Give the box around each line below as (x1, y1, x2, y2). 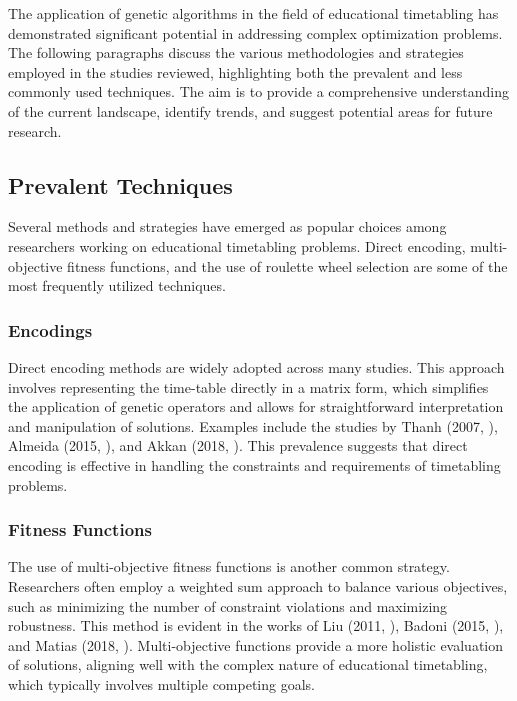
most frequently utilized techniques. (8, 275, 226, 296)
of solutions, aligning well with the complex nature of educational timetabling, (8, 654, 488, 675)
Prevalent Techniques (8, 169, 233, 200)
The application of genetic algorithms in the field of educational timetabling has (8, 3, 499, 23)
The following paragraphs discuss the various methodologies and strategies (8, 42, 464, 63)
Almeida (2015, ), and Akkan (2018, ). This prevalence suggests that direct (8, 435, 468, 456)
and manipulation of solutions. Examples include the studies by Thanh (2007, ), (8, 415, 498, 436)
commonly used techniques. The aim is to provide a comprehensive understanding (8, 81, 509, 102)
